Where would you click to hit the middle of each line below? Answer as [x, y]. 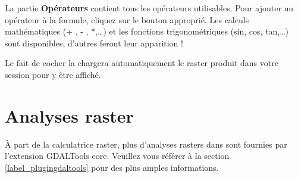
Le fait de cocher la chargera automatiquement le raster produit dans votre [142, 63]
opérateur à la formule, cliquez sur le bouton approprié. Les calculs [127, 19]
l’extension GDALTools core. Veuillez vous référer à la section [117, 156]
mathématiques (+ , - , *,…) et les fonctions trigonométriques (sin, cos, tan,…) [147, 31]
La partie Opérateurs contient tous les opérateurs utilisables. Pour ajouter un [149, 8]
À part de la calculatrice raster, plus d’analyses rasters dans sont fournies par [146, 144]
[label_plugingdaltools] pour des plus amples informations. [112, 167]
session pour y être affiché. [53, 74]
